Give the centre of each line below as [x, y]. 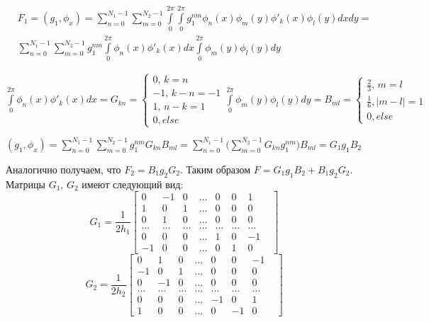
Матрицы [26, 184]
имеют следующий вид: [133, 184]
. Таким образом [215, 169]
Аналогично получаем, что [63, 169]
